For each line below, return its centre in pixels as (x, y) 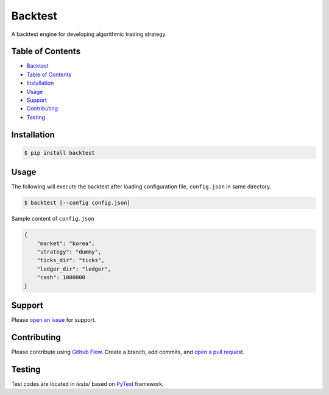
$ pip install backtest (60, 153)
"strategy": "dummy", (69, 252)
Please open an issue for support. (54, 320)
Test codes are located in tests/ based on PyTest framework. (87, 383)
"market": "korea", (66, 243)
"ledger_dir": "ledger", (74, 269)
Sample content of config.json (53, 219)
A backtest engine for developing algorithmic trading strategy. (89, 34)
